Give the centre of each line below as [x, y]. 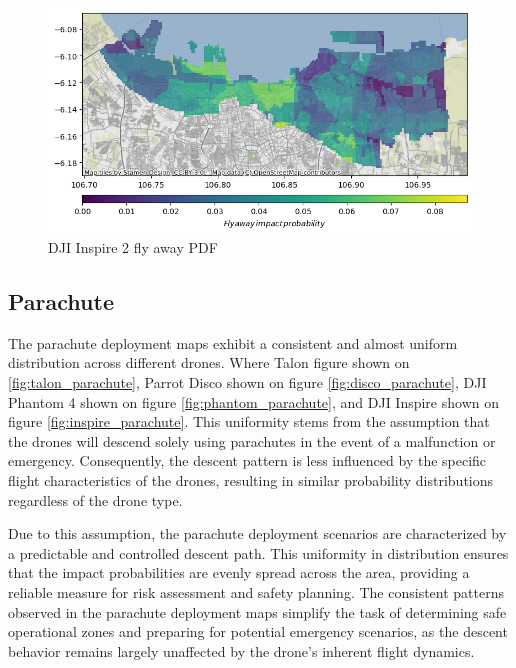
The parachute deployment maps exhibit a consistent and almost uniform [233, 342]
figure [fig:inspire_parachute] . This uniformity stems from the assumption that [249, 421]
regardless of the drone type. [95, 499]
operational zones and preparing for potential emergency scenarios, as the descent [258, 631]
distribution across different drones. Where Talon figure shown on [209, 362]
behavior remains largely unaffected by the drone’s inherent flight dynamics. [241, 650]
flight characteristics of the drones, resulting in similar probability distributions [251, 480]
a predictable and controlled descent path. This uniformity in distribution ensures [258, 552]
